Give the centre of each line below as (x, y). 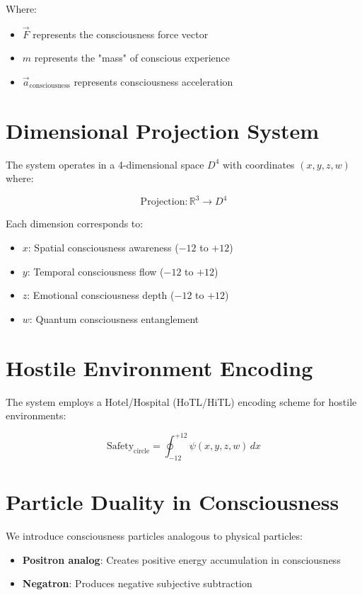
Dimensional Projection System (163, 130)
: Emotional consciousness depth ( (101, 295)
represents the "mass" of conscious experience (132, 58)
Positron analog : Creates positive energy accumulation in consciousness (181, 559)
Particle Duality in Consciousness (173, 502)
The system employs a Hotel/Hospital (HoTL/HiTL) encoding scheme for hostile (181, 401)
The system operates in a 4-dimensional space (105, 164)
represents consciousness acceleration (153, 81)
